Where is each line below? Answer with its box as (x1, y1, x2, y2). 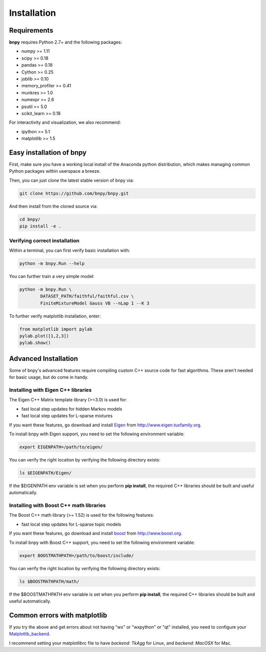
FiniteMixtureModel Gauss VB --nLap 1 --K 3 (40, 300, 150, 306)
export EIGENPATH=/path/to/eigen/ (19, 444, 103, 450)
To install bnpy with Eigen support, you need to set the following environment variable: (9, 431, 185, 437)
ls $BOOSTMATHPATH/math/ (19, 578, 80, 584)
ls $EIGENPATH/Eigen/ (19, 470, 72, 476)
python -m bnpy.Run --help (19, 261, 85, 266)
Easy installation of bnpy (9, 148, 87, 156)
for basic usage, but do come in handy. (9, 374, 89, 380)
